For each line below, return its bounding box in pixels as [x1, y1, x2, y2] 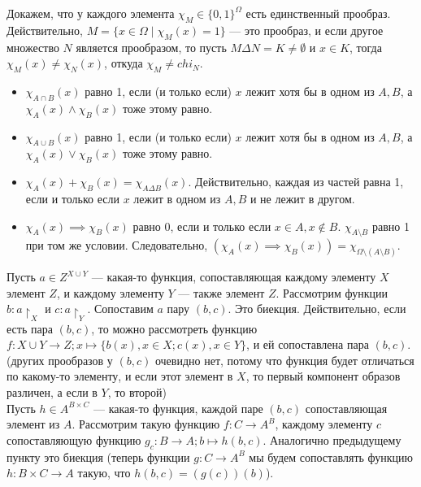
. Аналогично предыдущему [263, 431, 401, 448]
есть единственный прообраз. [245, 5, 391, 21]
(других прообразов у [7, 351, 113, 368]
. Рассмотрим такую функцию [72, 415, 220, 433]
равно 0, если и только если [132, 217, 271, 234]
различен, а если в [7, 384, 98, 401]
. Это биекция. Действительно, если [228, 300, 406, 317]
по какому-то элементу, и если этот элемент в [7, 367, 233, 385]
